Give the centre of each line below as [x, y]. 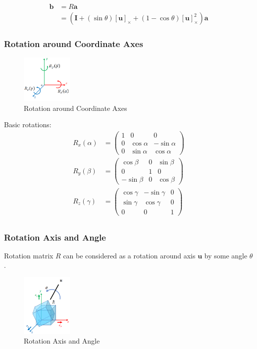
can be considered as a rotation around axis [129, 255]
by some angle [226, 255]
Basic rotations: [28, 125]
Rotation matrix [29, 255]
